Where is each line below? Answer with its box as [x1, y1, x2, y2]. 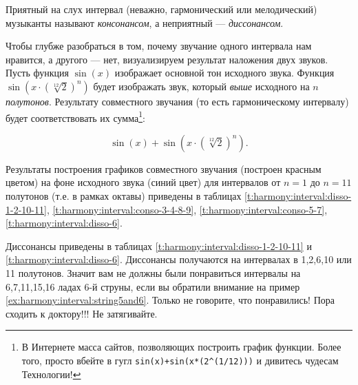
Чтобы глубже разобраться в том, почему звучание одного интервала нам [6, 39, 312, 53]
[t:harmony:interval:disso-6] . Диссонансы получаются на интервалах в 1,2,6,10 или [6, 252, 352, 267]
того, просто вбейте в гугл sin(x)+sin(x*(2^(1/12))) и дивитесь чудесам [21, 353, 339, 367]
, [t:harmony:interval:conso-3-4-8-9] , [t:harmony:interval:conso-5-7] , [46, 202, 328, 216]
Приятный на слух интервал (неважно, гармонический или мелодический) [6, 2, 317, 16]
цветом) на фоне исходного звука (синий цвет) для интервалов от [6, 175, 281, 189]
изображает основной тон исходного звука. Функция [114, 65, 335, 80]
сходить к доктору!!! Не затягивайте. [6, 306, 158, 320]
